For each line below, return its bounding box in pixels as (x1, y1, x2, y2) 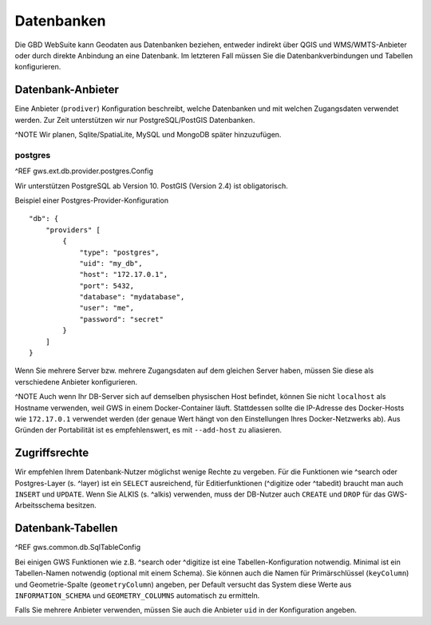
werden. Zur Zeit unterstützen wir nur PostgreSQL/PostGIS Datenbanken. (14, 115, 255, 125)
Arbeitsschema (14, 500, 65, 510)
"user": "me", (79, 303, 135, 313)
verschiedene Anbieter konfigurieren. (14, 377, 138, 386)
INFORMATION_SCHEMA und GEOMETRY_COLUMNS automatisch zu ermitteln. (14, 591, 260, 600)
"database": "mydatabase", (79, 292, 185, 302)
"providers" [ (45, 225, 101, 235)
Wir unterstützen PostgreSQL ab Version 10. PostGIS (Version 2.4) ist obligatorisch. (14, 180, 288, 191)
